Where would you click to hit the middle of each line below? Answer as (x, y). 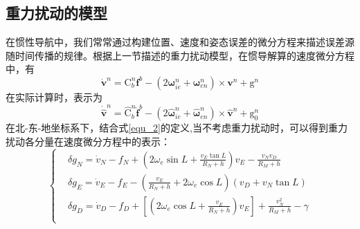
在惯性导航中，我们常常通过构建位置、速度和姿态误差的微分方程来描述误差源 (180, 42)
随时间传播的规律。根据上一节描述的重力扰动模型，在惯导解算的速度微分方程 (180, 55)
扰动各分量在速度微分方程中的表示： (88, 141)
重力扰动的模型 (56, 13)
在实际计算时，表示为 (54, 97)
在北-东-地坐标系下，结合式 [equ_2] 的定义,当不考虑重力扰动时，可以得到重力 (177, 128)
